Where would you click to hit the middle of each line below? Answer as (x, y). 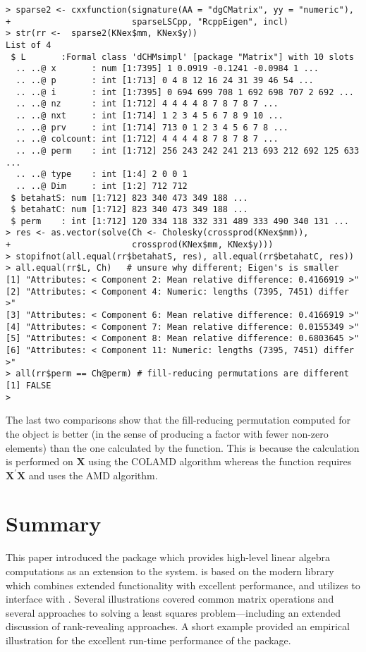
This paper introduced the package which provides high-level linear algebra (168, 557)
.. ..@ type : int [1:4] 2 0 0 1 (102, 174)
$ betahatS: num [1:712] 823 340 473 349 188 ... (129, 198)
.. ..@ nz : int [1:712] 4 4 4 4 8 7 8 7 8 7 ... (147, 104)
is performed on (39, 461)
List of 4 (29, 45)
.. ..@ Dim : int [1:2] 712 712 (102, 186)
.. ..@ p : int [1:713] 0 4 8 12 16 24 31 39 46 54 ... (165, 80)
